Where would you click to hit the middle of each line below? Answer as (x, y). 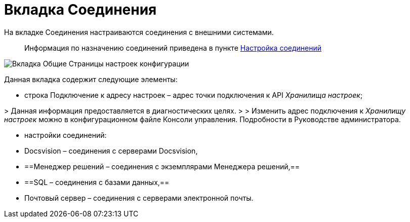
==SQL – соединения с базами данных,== (97, 182)
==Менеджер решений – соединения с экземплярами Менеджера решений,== (162, 166)
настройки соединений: (66, 135)
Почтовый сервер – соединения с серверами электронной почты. (139, 198)
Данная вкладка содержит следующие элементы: (91, 79)
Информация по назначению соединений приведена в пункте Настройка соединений (173, 48)
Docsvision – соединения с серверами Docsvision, (111, 151)
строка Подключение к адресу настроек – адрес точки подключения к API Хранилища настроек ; (194, 95)
